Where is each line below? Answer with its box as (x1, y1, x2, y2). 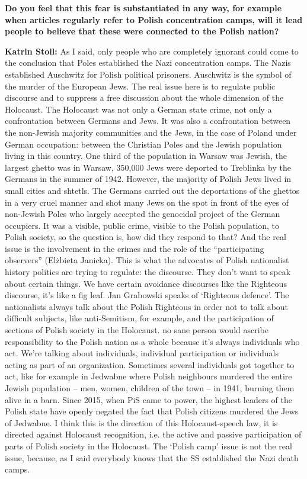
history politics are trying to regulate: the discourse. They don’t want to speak (5, 266, 291, 278)
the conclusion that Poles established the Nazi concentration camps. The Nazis (5, 56, 291, 69)
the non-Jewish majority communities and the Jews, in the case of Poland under (5, 126, 297, 138)
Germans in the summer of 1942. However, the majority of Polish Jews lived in (5, 173, 292, 185)
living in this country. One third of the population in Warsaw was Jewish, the (5, 149, 287, 162)
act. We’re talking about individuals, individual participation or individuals (5, 347, 279, 359)
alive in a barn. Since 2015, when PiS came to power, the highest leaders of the (5, 393, 293, 405)
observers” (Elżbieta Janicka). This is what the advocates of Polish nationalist (5, 254, 289, 266)
